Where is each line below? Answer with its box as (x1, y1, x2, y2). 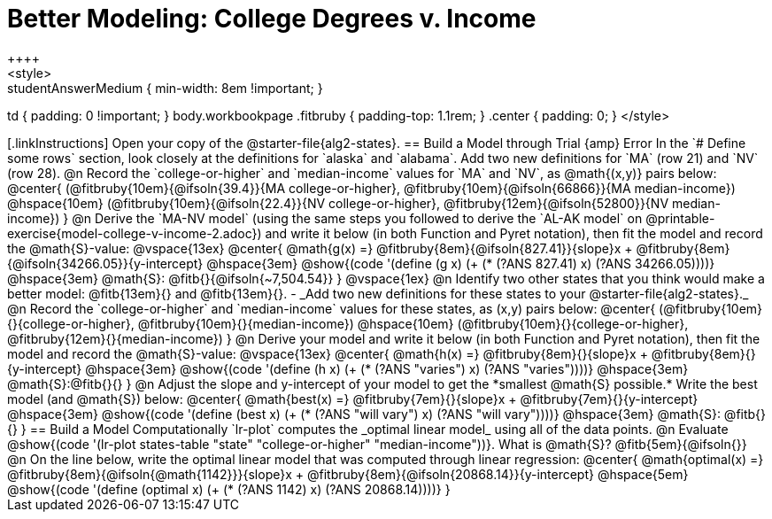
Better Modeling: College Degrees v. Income (7, 4, 537, 34)
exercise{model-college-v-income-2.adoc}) (7, 225, 262, 241)
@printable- (645, 210, 715, 226)
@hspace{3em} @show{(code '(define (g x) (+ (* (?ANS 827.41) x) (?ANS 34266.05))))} (206, 255, 715, 271)
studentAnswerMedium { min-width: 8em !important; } (7, 80, 323, 96)
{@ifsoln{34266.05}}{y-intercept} (7, 255, 204, 271)
